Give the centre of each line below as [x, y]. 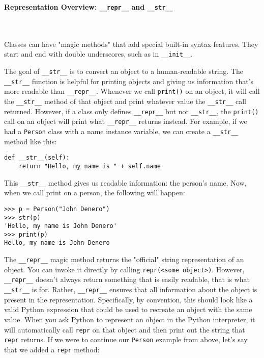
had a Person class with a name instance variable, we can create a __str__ [121, 131]
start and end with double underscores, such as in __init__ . [98, 54]
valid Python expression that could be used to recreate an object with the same [128, 309]
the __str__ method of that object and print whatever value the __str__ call [125, 101]
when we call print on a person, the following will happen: [95, 193]
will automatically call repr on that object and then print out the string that [125, 329]
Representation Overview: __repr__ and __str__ [89, 7]
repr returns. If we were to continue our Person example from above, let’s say [126, 339]
